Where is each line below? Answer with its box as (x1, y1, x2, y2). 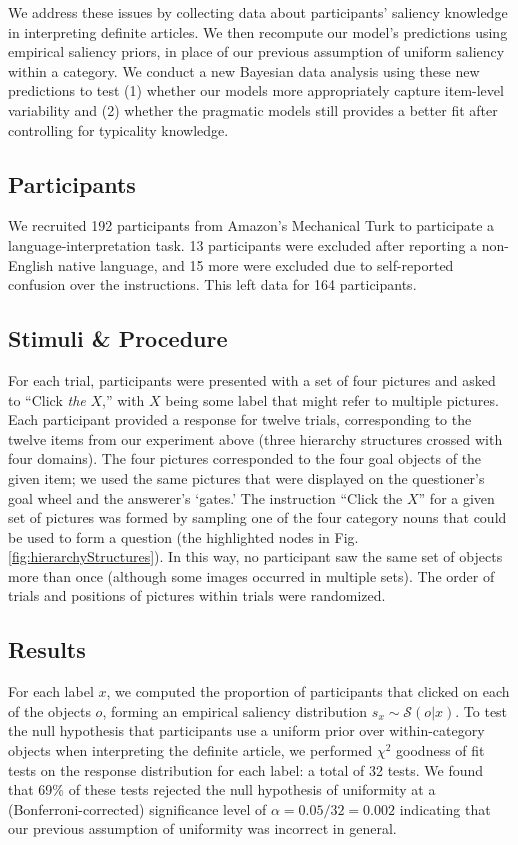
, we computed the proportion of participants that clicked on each (106, 681, 510, 702)
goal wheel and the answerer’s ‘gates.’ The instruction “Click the (8, 487, 403, 508)
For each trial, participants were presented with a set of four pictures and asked (8, 369, 496, 390)
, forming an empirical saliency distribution (102, 700, 368, 721)
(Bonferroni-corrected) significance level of (8, 798, 267, 819)
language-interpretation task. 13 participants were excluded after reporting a (8, 234, 478, 255)
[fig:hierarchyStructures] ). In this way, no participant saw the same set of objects (8, 546, 503, 567)
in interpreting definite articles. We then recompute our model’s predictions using (8, 21, 508, 42)
